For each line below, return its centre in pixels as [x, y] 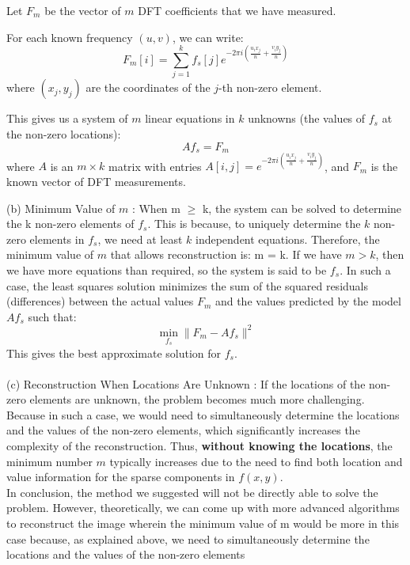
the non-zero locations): [64, 133]
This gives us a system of [67, 118]
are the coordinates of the [148, 87]
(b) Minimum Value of [61, 208]
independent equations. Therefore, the [288, 239]
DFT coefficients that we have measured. [237, 10]
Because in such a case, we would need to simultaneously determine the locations [203, 414]
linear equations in [190, 118]
